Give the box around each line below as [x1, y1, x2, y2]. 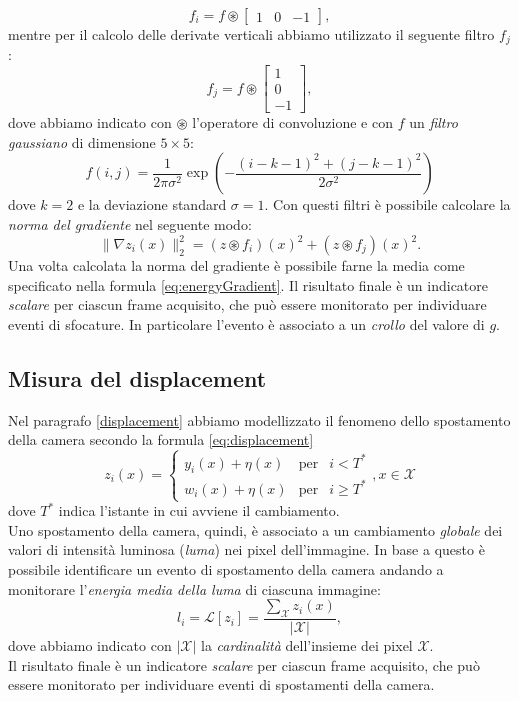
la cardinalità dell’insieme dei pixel [201, 634, 413, 655]
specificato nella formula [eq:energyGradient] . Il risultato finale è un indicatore [8, 274, 488, 295]
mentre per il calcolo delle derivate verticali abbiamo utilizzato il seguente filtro [8, 24, 495, 44]
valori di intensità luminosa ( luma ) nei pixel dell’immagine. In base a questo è [8, 539, 485, 560]
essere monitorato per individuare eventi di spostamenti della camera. [8, 674, 435, 695]
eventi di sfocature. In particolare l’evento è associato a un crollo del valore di [8, 313, 485, 334]
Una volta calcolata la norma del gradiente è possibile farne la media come [8, 255, 465, 276]
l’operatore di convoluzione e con [192, 112, 393, 133]
